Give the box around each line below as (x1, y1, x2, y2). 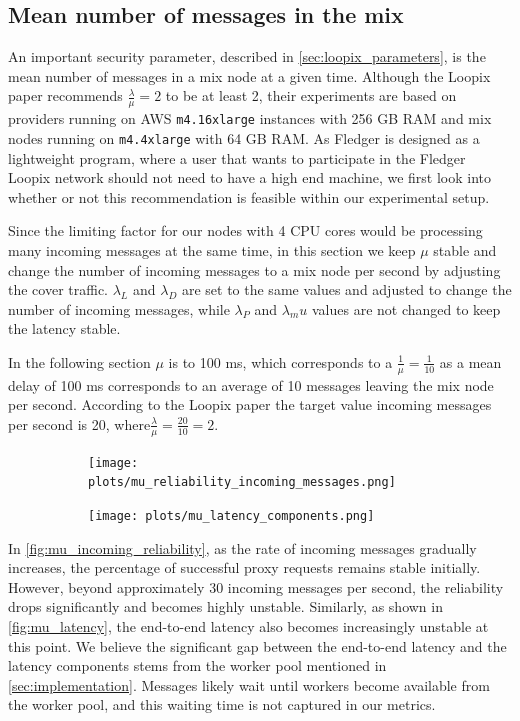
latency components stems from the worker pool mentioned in (8, 655, 387, 676)
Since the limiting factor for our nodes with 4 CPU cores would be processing (8, 220, 483, 241)
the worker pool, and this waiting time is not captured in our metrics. (8, 694, 436, 715)
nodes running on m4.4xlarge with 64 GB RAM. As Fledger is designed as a (8, 127, 480, 148)
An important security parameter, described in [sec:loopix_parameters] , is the (8, 46, 486, 67)
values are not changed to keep (311, 298, 501, 319)
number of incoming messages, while (8, 298, 230, 319)
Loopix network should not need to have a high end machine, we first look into (8, 167, 492, 188)
